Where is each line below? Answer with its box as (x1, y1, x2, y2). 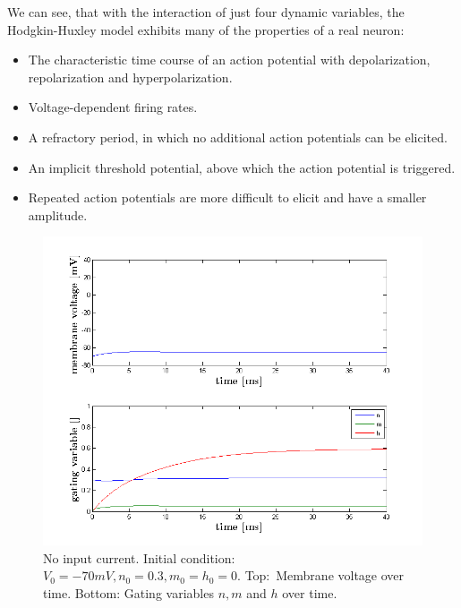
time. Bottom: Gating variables (43, 584, 214, 603)
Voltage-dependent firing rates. (28, 98, 198, 116)
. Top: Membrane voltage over (237, 566, 405, 585)
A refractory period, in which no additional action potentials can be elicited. (28, 127, 448, 146)
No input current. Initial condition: (43, 548, 235, 567)
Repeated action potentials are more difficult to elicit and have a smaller (28, 188, 427, 207)
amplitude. (28, 205, 88, 224)
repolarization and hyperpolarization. (28, 67, 233, 86)
